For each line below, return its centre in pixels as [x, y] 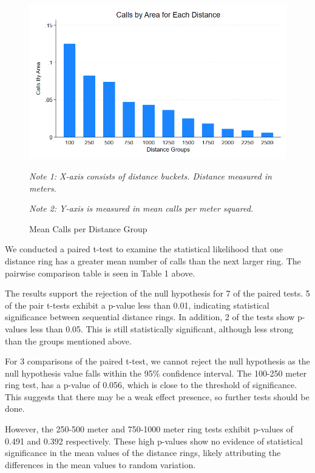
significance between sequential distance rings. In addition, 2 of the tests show [150, 317]
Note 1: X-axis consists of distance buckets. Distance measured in [151, 176]
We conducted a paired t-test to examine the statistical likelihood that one [144, 249]
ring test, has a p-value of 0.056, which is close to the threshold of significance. [151, 385]
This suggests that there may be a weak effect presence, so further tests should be [157, 396]
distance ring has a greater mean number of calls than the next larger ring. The [153, 260]
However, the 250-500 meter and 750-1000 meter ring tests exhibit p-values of [149, 429]
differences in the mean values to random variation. [100, 464]
